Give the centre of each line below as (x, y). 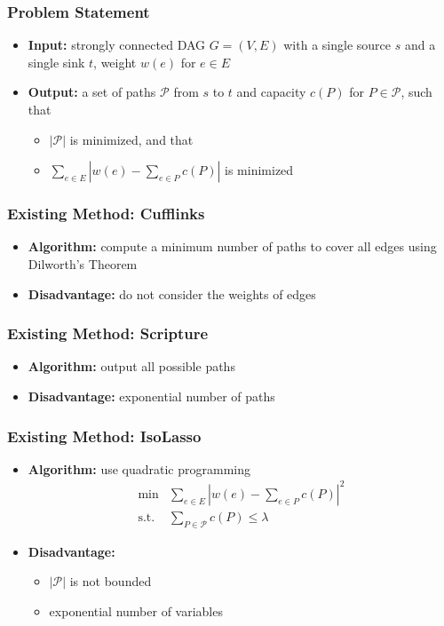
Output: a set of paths (92, 92)
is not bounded (111, 581)
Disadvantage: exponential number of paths (151, 396)
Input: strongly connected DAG (117, 45)
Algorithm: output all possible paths (131, 366)
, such (416, 92)
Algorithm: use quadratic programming (139, 468)
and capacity (271, 92)
